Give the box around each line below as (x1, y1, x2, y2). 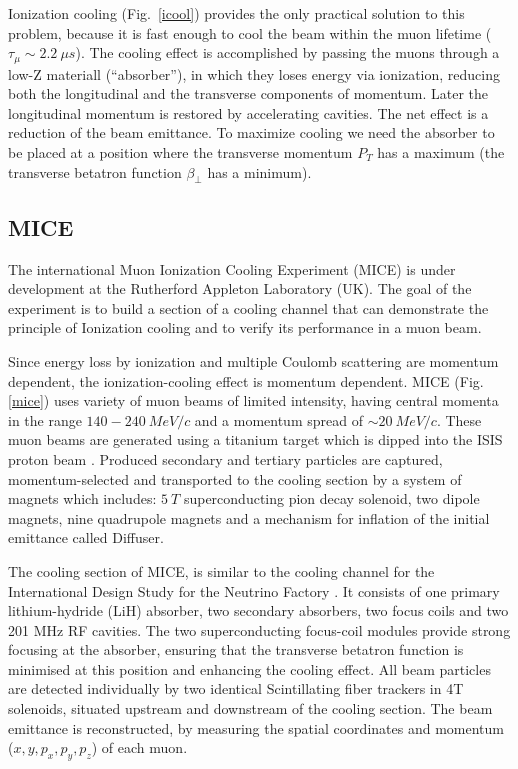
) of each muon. (91, 737, 188, 758)
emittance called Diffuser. (8, 527, 164, 548)
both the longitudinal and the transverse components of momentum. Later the (8, 83, 489, 104)
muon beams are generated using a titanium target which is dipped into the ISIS (8, 429, 503, 450)
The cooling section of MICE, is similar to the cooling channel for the (8, 560, 435, 581)
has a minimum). (207, 161, 312, 182)
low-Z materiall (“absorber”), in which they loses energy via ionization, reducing (8, 63, 500, 84)
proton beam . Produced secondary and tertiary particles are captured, (8, 448, 443, 469)
